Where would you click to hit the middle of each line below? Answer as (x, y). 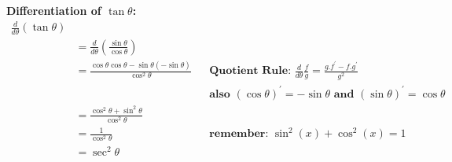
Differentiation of (54, 10)
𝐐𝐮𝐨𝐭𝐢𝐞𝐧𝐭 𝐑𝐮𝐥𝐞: (250, 71)
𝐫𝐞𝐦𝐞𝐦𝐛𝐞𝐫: (239, 134)
